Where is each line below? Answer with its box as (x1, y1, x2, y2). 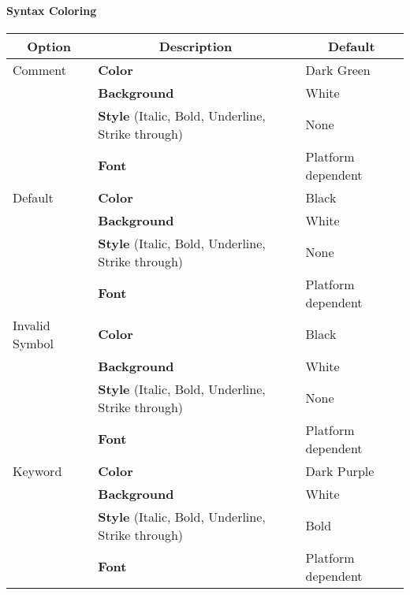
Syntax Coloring (6, 2, 97, 18)
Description (158, 36, 233, 55)
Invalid (13, 315, 50, 334)
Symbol (13, 333, 54, 352)
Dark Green (305, 60, 371, 79)
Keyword (13, 461, 62, 480)
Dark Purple (305, 461, 375, 480)
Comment (13, 60, 66, 79)
